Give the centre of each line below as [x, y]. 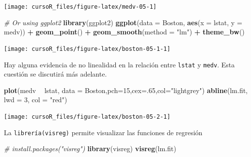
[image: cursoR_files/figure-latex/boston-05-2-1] [87, 117]
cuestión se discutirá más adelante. [55, 74]
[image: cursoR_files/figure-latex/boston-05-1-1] [87, 49]
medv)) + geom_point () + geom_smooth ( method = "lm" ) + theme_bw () [124, 32]
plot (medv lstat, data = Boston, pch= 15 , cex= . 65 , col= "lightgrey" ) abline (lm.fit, [126, 90]
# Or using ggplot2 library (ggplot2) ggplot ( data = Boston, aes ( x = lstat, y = [123, 22]
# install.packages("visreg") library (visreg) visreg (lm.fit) [90, 149]
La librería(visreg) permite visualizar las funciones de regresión [103, 132]
